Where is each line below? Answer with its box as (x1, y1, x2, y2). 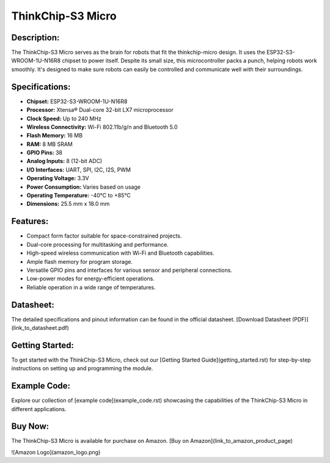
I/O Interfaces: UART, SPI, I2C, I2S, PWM (26, 166, 131, 173)
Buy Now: (11, 421, 50, 432)
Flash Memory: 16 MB (26, 132, 82, 139)
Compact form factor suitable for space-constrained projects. (26, 232, 182, 239)
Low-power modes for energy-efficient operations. (26, 275, 155, 282)
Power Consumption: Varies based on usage (26, 183, 141, 191)
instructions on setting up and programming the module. (11, 365, 153, 372)
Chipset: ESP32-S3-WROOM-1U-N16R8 (26, 98, 128, 105)
